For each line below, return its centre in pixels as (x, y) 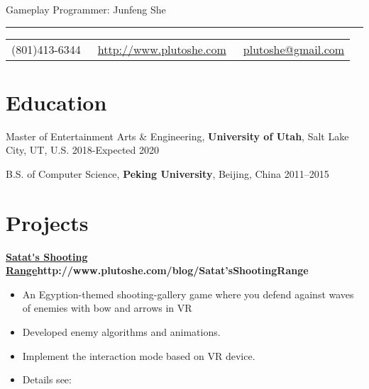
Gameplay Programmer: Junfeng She (86, 9)
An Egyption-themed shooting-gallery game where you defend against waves (188, 294)
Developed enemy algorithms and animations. (121, 332)
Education (56, 102)
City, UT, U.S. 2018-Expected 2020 (83, 150)
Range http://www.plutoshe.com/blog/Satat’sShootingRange (157, 270)
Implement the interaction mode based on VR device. (139, 355)
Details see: (47, 379)
